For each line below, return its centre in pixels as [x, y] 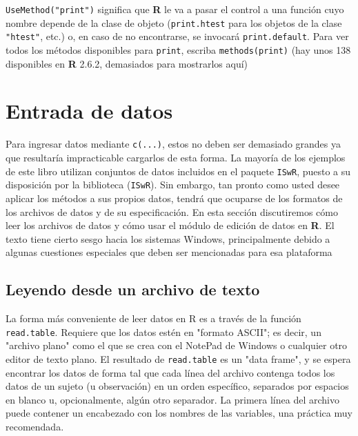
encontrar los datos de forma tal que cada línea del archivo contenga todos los [170, 372]
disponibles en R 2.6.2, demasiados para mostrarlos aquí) [127, 63]
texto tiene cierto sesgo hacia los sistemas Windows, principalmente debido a [168, 238]
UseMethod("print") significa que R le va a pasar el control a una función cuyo [175, 9]
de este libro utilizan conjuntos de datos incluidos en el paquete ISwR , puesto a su [178, 171]
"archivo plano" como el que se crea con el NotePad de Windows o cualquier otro [177, 345]
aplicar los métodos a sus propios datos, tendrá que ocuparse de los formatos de [174, 198]
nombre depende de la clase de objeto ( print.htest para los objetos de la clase [174, 22]
